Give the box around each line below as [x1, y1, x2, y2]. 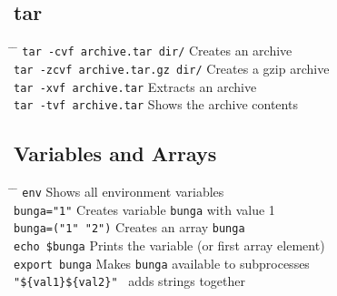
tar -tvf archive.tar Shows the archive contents [14, 95, 298, 114]
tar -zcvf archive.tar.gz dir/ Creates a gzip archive [14, 58, 330, 77]
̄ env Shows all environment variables [14, 182, 224, 201]
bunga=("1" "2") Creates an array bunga [14, 218, 245, 237]
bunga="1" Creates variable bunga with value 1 [14, 199, 275, 219]
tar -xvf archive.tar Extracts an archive [14, 77, 257, 96]
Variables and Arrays [14, 139, 217, 168]
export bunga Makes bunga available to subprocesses [14, 253, 310, 272]
